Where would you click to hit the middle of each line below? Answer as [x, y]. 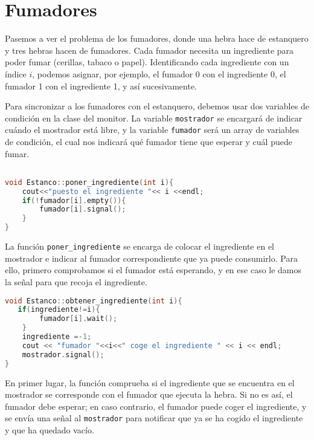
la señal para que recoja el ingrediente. [76, 281]
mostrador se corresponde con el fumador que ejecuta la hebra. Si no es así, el [149, 394]
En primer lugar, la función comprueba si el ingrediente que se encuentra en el [150, 382]
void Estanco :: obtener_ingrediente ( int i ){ [94, 301]
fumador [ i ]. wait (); [78, 319]
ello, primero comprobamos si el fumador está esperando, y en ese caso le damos [153, 270]
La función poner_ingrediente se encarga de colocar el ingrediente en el [140, 246]
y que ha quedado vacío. [50, 429]
